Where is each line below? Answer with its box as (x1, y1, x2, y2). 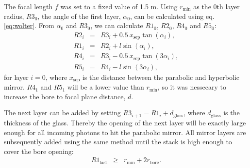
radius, (4, 11, 24, 21)
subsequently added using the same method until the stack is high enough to (4, 137, 232, 147)
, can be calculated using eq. (130, 11, 215, 21)
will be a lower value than (67, 82, 144, 92)
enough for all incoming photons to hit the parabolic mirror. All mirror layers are (4, 127, 246, 137)
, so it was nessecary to (157, 82, 226, 92)
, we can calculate (90, 20, 143, 31)
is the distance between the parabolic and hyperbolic (82, 72, 239, 82)
